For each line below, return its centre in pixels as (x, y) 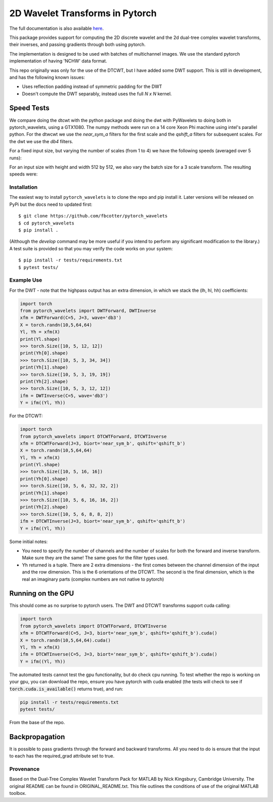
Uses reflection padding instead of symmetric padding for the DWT (92, 86)
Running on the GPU (42, 593)
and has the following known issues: (47, 77)
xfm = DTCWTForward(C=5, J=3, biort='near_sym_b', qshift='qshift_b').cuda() (119, 633)
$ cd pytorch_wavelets (47, 223)
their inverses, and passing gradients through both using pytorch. (78, 44)
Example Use (26, 280)
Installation (24, 187)
